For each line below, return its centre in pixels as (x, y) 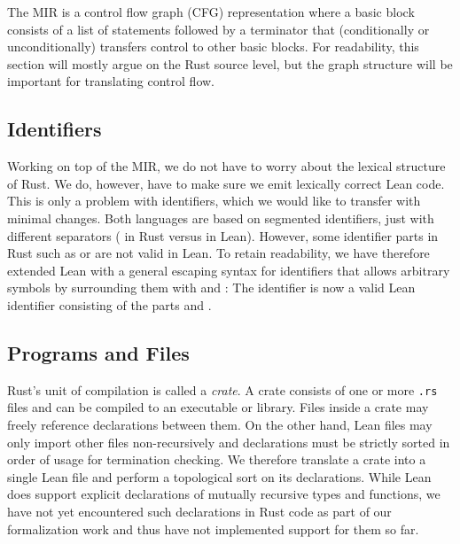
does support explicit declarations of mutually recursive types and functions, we (224, 494)
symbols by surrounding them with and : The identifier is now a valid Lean (211, 288)
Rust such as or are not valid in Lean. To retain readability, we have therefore (218, 253)
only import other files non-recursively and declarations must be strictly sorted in (229, 442)
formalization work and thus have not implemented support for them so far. (213, 528)
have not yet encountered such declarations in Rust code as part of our (199, 511)
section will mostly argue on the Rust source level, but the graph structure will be (230, 63)
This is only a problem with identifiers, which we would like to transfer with (214, 201)
